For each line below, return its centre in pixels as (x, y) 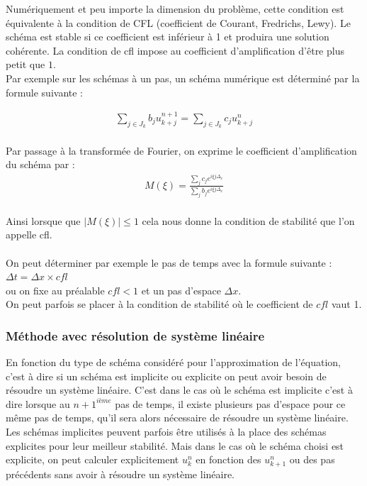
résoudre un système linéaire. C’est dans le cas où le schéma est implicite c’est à (179, 390)
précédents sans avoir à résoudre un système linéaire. (120, 474)
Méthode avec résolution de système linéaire (135, 335)
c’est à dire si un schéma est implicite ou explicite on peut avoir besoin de (166, 376)
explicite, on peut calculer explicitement (92, 459)
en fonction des (228, 459)
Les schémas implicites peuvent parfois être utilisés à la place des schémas (166, 432)
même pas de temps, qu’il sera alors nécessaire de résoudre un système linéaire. (177, 418)
